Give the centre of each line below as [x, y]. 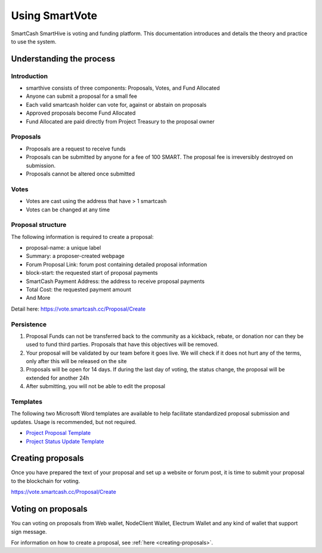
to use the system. [34, 41]
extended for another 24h [58, 378]
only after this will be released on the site [76, 361]
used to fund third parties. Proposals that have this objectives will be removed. [122, 345]
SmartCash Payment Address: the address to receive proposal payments [115, 281]
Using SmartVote [54, 16]
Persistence [29, 324]
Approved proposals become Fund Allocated [81, 113]
